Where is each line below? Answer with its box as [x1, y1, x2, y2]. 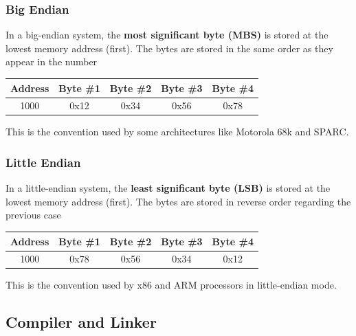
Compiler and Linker [5, 311, 157, 333]
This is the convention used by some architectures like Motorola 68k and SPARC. [5, 124, 349, 139]
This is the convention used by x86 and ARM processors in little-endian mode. [5, 278, 337, 292]
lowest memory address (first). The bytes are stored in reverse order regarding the [5, 194, 351, 208]
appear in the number [5, 54, 98, 69]
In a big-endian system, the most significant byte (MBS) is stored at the [5, 27, 329, 42]
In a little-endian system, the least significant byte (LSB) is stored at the [5, 181, 331, 195]
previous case [5, 208, 61, 222]
